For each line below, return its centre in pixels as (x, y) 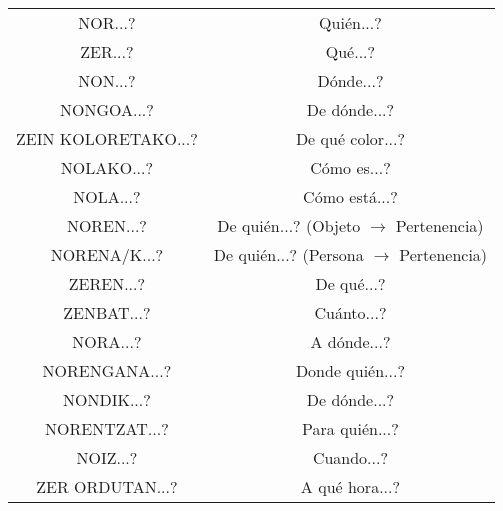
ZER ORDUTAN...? (107, 486)
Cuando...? (350, 457)
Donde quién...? (350, 370)
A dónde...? (350, 341)
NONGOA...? (106, 109)
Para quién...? (350, 428)
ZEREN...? (107, 283)
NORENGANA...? (107, 370)
